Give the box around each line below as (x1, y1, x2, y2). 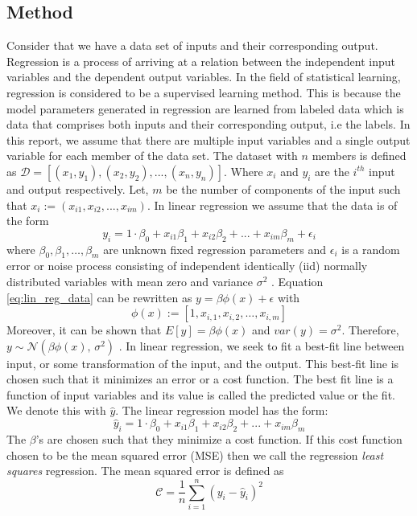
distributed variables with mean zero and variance (6, 272, 253, 289)
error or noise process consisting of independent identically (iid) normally (6, 257, 368, 274)
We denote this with (6, 402, 106, 419)
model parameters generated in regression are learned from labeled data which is (6, 100, 404, 117)
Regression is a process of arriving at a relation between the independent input (6, 52, 395, 69)
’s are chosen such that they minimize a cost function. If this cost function (35, 431, 403, 448)
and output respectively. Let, (6, 180, 149, 197)
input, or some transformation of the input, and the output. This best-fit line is (6, 354, 399, 371)
